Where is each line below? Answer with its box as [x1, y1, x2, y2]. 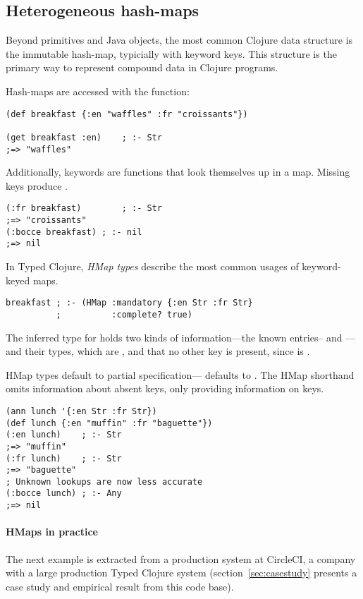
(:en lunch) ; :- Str [6, 430, 122, 440]
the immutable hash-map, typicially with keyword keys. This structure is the [6, 46, 337, 61]
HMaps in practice [6, 524, 98, 539]
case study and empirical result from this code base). [6, 579, 234, 593]
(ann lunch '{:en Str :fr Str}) [6, 406, 157, 416]
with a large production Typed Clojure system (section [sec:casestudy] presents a [6, 565, 357, 580]
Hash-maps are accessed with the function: [6, 83, 190, 98]
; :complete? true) [56, 309, 192, 320]
